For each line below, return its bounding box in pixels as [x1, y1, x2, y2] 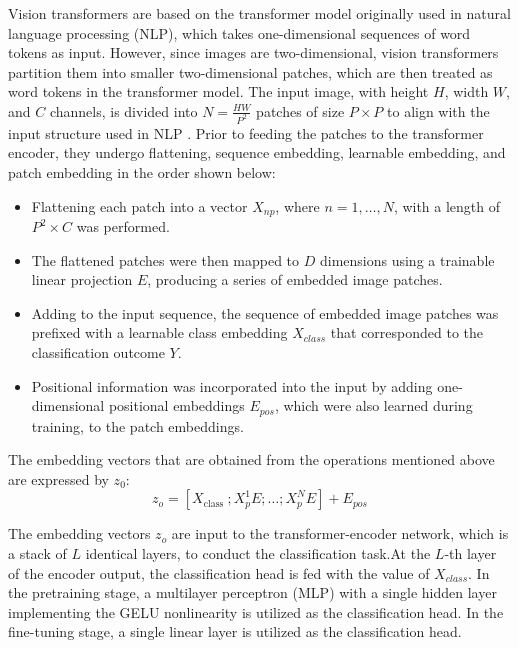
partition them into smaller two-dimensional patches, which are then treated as [8, 61, 493, 82]
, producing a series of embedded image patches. [147, 269, 443, 290]
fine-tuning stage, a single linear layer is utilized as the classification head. [8, 621, 462, 642]
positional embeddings [108, 395, 245, 416]
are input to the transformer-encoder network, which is [171, 523, 509, 544]
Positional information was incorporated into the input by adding [31, 375, 433, 396]
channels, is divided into [49, 100, 198, 121]
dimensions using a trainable [319, 249, 495, 270]
